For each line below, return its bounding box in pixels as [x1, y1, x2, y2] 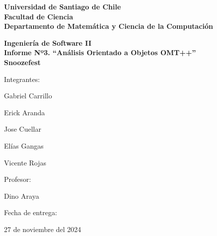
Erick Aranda [4, 107, 45, 117]
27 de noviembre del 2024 [4, 224, 81, 234]
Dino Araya [4, 190, 39, 201]
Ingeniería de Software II [4, 37, 92, 48]
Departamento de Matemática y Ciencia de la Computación [4, 21, 214, 31]
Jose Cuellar [4, 124, 41, 134]
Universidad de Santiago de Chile [4, 1, 121, 11]
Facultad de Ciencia [4, 11, 73, 21]
